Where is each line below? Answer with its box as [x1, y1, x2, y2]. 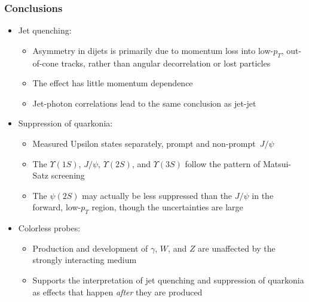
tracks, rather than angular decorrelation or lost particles [61, 56, 271, 69]
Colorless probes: [18, 222, 81, 234]
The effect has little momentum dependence [32, 77, 193, 89]
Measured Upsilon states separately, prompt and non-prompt [32, 137, 256, 149]
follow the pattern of [185, 157, 261, 170]
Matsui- [262, 157, 292, 170]
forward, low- [32, 201, 81, 213]
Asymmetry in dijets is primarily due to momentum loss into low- [32, 44, 274, 56]
